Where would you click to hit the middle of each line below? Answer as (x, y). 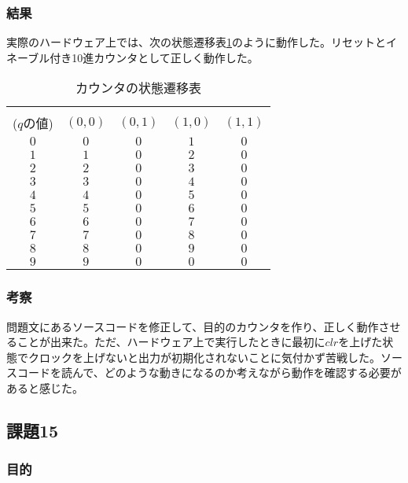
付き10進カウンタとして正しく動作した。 (154, 57)
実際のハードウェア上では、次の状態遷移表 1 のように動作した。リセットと (196, 42)
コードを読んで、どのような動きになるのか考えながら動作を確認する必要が (209, 372)
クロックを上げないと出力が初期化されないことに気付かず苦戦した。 (204, 357)
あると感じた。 (45, 388)
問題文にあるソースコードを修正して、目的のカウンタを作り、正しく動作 (193, 326)
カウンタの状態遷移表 (139, 88)
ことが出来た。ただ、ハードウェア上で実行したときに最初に (171, 342)
